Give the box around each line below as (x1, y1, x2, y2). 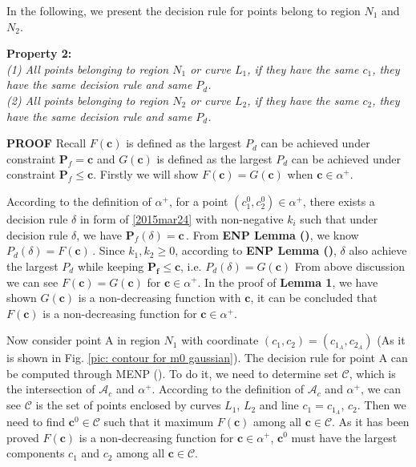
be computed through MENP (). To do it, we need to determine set (6, 364, 338, 381)
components (6, 445, 65, 461)
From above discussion (294, 257, 406, 274)
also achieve (349, 242, 407, 259)
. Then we (357, 397, 406, 413)
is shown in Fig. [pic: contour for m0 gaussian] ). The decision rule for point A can (6, 349, 408, 366)
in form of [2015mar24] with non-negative (79, 210, 284, 227)
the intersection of (6, 380, 95, 397)
